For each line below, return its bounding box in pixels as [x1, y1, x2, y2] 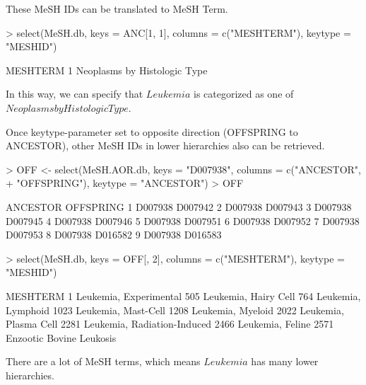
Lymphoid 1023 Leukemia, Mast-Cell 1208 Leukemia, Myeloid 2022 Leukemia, [6, 302, 344, 317]
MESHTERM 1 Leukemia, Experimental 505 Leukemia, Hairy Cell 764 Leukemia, [6, 288, 361, 303]
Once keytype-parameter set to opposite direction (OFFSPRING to [6, 124, 298, 139]
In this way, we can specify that [6, 86, 143, 101]
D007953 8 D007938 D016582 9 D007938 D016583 [6, 227, 222, 242]
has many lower [251, 354, 319, 369]
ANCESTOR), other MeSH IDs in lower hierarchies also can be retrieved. [6, 138, 325, 153]
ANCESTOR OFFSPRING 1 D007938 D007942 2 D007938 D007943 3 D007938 [6, 199, 352, 214]
